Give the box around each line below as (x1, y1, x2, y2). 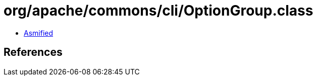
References (4, 46, 63, 59)
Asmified (24, 28, 54, 37)
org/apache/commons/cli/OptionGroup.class (4, 2, 313, 19)
